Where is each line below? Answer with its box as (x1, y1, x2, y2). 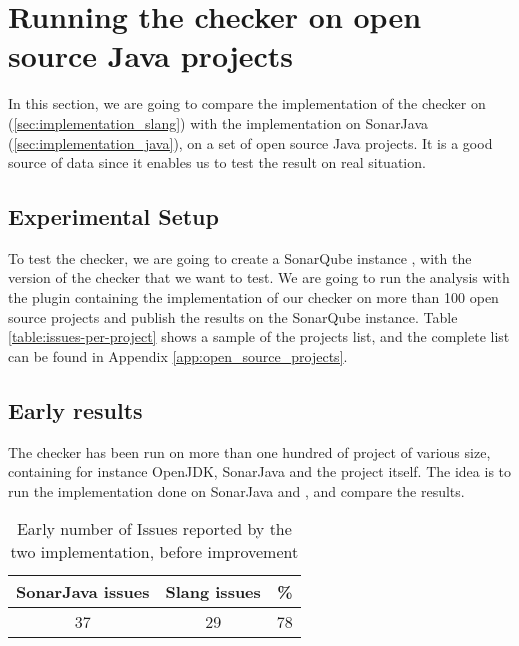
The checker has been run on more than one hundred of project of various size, (8, 441, 491, 462)
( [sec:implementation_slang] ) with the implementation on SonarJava (8, 112, 429, 133)
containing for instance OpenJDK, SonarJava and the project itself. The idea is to (8, 461, 512, 482)
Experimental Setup (8, 201, 219, 232)
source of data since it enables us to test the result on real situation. (8, 152, 426, 173)
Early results (8, 394, 143, 425)
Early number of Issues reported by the (16, 517, 292, 541)
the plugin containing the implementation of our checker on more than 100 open (8, 287, 499, 308)
